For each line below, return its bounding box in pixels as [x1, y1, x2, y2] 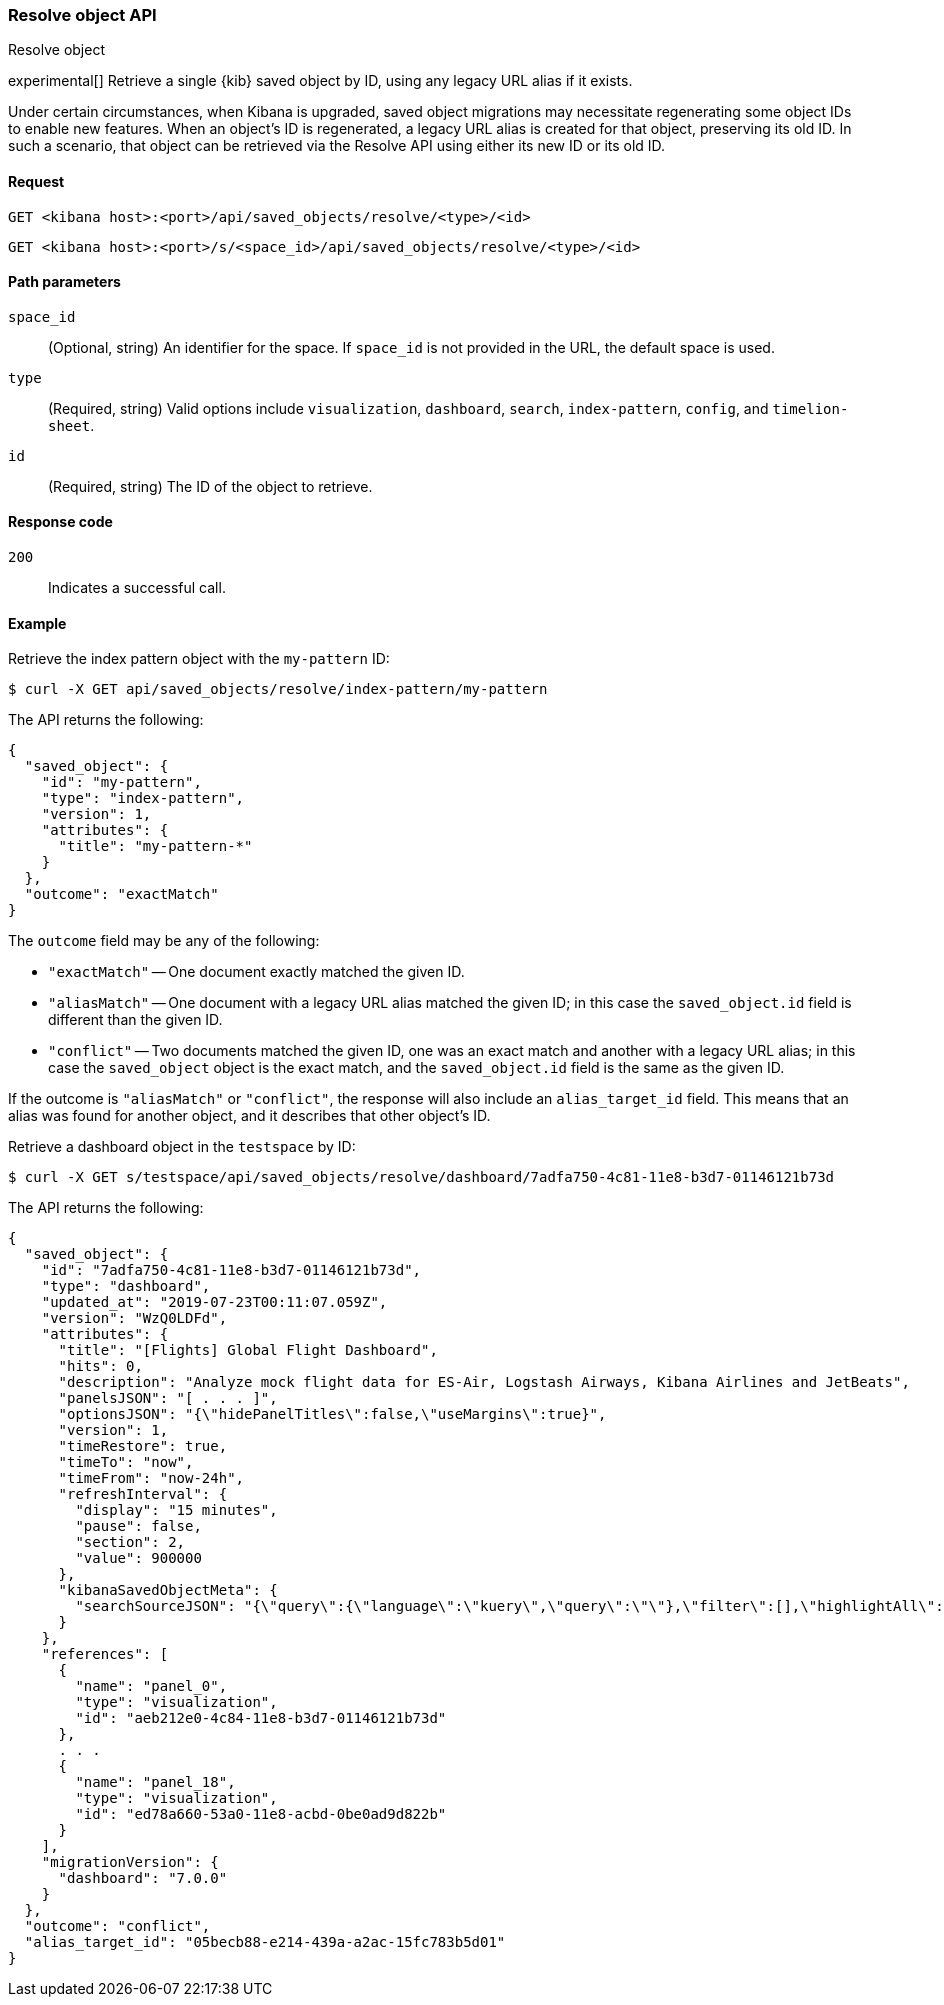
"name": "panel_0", [75, 1678, 228, 1695]
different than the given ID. [48, 1011, 223, 1029]
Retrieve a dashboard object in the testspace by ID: [8, 1138, 356, 1156]
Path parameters [8, 273, 121, 291]
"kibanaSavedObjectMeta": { [58, 1582, 278, 1599]
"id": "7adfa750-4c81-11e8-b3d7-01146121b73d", [41, 1262, 422, 1279]
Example [8, 614, 67, 632]
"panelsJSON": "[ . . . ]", [58, 1390, 278, 1407]
